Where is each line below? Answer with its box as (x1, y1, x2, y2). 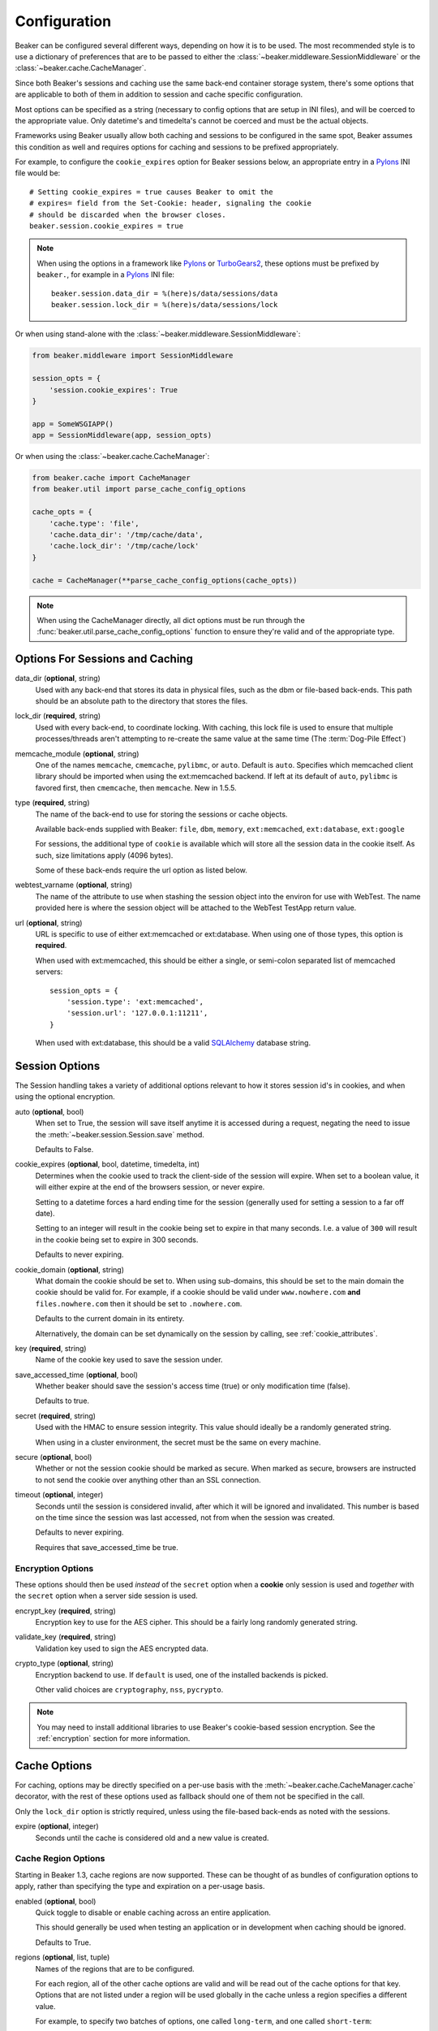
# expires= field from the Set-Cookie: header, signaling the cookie (29, 199, 312, 208)
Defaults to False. (35, 1145, 94, 1154)
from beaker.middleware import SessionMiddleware (32, 351, 234, 361)
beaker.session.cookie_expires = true (29, 222, 184, 231)
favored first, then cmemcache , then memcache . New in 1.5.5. (35, 782, 237, 792)
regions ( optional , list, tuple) (15, 1952, 110, 1962)
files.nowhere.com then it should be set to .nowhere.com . (35, 1298, 243, 1308)
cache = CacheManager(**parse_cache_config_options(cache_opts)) (32, 575, 298, 585)
